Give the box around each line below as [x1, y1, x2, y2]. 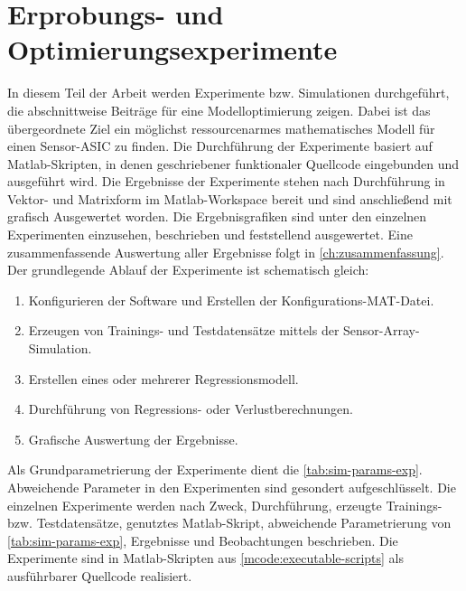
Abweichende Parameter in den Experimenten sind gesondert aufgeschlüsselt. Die [7, 478, 456, 496]
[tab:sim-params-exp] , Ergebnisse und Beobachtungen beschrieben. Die [7, 530, 398, 549]
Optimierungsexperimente [7, 31, 338, 68]
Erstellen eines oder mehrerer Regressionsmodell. [28, 369, 299, 388]
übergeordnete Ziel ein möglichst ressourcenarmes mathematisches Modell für [7, 118, 435, 137]
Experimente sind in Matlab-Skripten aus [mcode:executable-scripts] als [7, 549, 405, 568]
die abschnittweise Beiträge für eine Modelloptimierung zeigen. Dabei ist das [7, 100, 431, 119]
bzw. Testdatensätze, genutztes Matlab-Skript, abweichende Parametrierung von [7, 513, 452, 532]
